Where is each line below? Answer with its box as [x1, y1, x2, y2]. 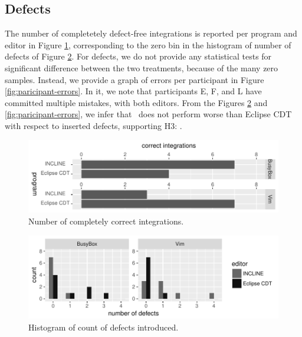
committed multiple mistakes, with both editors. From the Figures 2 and [5, 96, 268, 108]
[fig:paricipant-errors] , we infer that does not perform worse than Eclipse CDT [5, 108, 292, 120]
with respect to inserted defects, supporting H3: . [5, 119, 182, 131]
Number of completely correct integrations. [28, 215, 184, 227]
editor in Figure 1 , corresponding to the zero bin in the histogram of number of [5, 38, 291, 51]
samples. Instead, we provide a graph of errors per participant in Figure [5, 73, 264, 85]
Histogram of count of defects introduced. [28, 321, 179, 333]
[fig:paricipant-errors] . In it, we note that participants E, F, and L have [5, 85, 262, 97]
